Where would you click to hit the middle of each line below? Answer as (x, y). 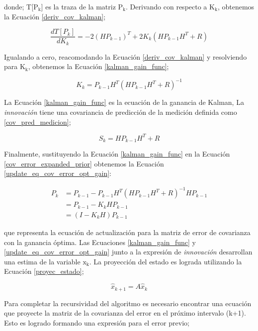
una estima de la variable (42, 261)
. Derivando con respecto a (167, 6)
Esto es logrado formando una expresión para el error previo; (97, 322)
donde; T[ (19, 6)
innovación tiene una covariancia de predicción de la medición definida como (121, 112)
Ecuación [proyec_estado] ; (44, 271)
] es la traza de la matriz (78, 6)
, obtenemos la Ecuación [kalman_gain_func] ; (98, 66)
